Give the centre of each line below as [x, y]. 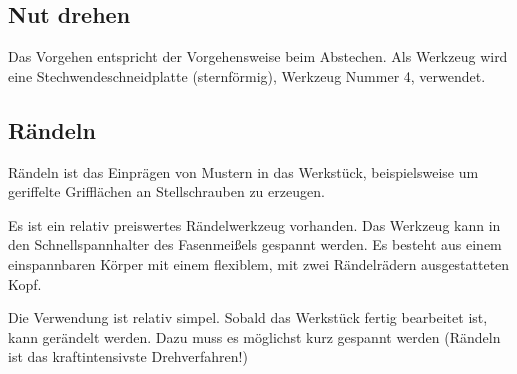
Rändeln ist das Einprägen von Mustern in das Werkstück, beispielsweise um [243, 171]
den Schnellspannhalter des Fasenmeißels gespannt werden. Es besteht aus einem [255, 244]
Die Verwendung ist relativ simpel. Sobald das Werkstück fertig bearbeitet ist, [248, 317]
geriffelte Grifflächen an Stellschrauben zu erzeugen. [166, 191]
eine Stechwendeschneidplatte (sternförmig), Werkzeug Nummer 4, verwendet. [247, 75]
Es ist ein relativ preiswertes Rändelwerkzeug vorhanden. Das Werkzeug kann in [254, 224]
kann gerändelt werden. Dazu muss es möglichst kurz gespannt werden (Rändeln [254, 336]
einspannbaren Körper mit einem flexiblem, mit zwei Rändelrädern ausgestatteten [259, 263]
